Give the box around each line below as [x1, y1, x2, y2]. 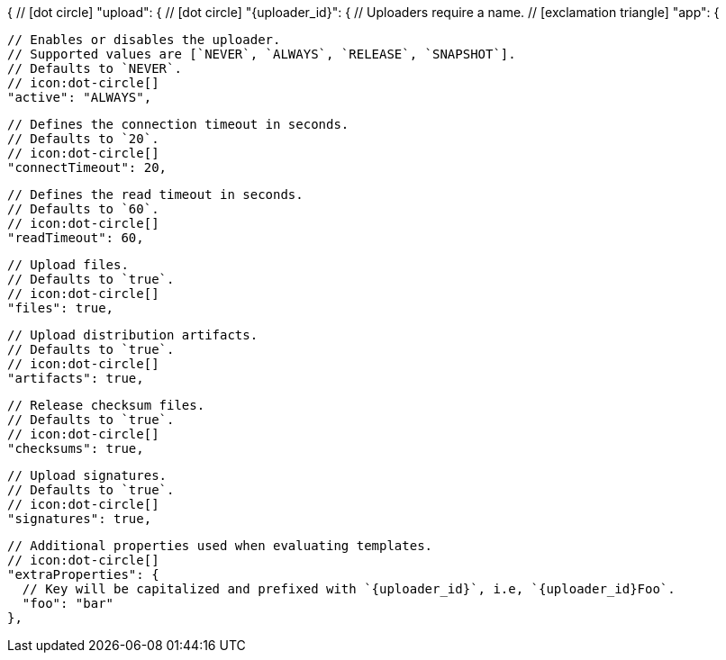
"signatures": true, [7, 511, 152, 526]
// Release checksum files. [7, 398, 205, 412]
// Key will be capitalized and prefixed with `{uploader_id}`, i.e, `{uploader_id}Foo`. [22, 582, 676, 596]
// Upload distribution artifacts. [7, 328, 259, 342]
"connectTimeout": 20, [7, 160, 168, 175]
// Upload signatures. [7, 468, 168, 483]
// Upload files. [7, 258, 129, 272]
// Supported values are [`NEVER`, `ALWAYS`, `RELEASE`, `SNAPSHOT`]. [7, 47, 516, 61]
